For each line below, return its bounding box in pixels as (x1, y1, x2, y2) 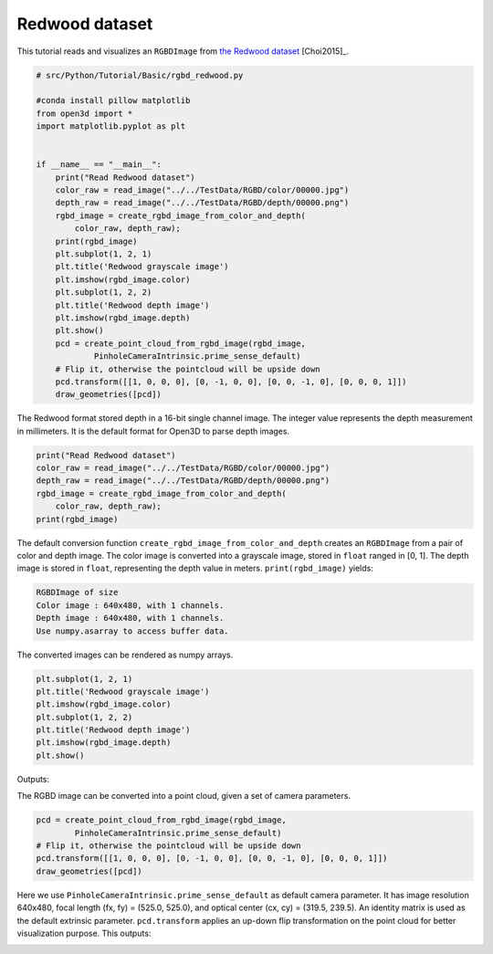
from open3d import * (36, 108, 133, 119)
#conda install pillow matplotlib (36, 96, 191, 106)
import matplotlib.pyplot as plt (36, 121, 186, 131)
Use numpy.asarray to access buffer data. (36, 625, 229, 636)
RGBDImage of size (36, 587, 119, 598)
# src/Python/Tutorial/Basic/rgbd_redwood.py (36, 69, 244, 80)
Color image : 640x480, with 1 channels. (36, 600, 225, 611)
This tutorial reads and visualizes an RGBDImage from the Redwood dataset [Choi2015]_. (16, 46, 350, 57)
